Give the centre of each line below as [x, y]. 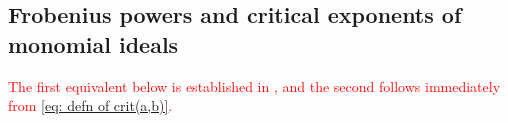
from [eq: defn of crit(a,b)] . [90, 105]
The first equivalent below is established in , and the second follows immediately [254, 85]
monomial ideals [93, 43]
